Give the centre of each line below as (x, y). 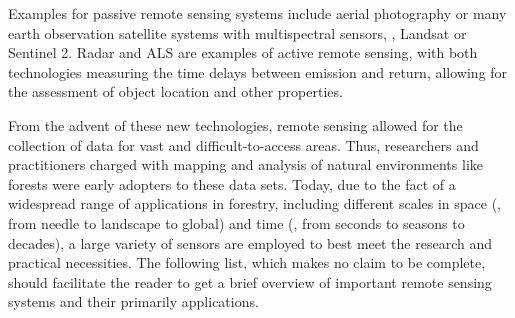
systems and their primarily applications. (133, 301)
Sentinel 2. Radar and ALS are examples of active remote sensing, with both (243, 52)
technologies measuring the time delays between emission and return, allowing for (258, 71)
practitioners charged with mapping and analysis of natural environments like (245, 164)
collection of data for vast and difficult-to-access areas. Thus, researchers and (243, 144)
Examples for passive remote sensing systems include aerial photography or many (257, 13)
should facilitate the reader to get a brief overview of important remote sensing (250, 281)
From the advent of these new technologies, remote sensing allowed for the (235, 124)
